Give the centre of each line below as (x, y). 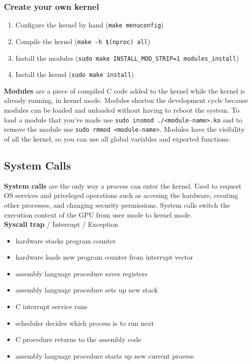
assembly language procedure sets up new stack (87, 290)
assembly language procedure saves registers (81, 273)
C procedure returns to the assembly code (78, 339)
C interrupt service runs (51, 306)
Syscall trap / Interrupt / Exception (61, 224)
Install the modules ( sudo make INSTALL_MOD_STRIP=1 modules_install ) (127, 58)
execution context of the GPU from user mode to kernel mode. (98, 214)
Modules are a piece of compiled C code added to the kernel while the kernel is (125, 90)
